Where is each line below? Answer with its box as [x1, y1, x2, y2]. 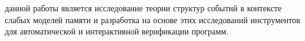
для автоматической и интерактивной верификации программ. [5, 25, 229, 37]
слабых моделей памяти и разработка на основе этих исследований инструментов [5, 13, 300, 26]
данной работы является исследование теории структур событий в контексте [5, 2, 282, 14]
